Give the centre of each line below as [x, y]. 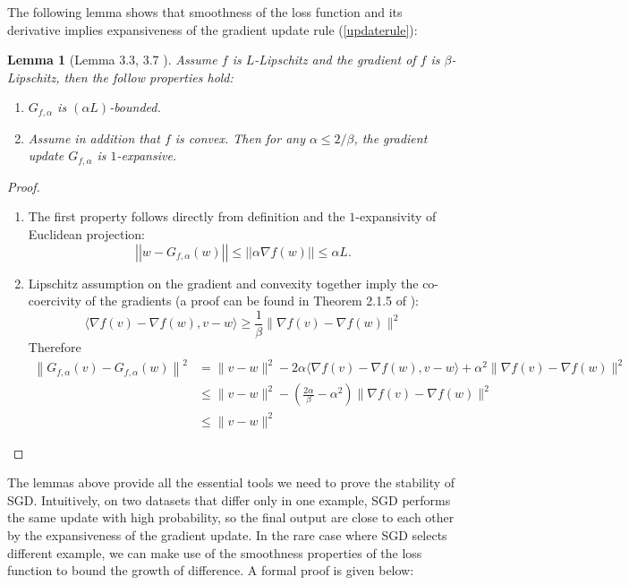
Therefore [55, 346]
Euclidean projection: [86, 234]
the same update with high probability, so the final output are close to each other [231, 517]
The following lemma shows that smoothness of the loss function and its [205, 12]
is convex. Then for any [240, 138]
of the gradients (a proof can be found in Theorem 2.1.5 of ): [252, 301]
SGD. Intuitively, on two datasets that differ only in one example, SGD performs [229, 499]
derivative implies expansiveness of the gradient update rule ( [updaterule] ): [212, 29]
